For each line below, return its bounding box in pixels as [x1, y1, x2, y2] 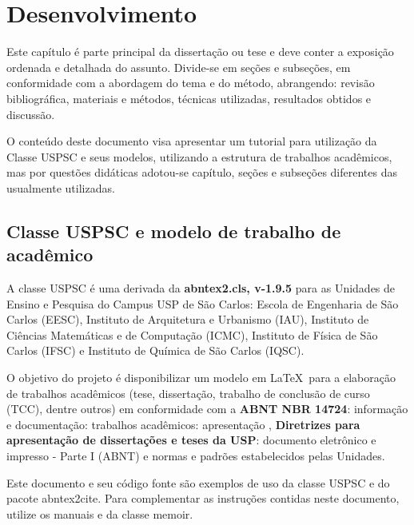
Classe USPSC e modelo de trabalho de [6, 218, 341, 243]
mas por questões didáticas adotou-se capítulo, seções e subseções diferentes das [6, 164, 397, 181]
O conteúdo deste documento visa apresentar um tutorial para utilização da [6, 133, 377, 149]
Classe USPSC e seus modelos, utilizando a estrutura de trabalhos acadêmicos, [6, 148, 392, 165]
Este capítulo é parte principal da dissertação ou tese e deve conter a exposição [6, 43, 394, 60]
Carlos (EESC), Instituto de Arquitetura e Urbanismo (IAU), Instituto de [6, 311, 369, 328]
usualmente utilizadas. [6, 179, 115, 196]
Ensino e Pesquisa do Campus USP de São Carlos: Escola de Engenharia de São [6, 295, 399, 312]
